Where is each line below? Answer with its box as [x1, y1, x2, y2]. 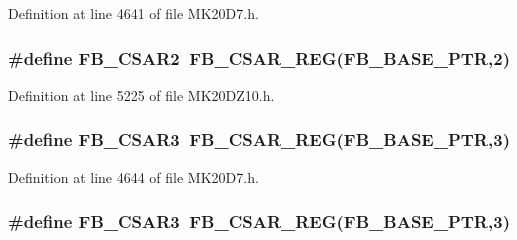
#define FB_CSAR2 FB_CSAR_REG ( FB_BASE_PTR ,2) [8, 45, 510, 70]
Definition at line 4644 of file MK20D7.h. [8, 166, 259, 187]
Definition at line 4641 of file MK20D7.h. [8, 3, 259, 23]
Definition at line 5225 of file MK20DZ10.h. [8, 84, 275, 105]
